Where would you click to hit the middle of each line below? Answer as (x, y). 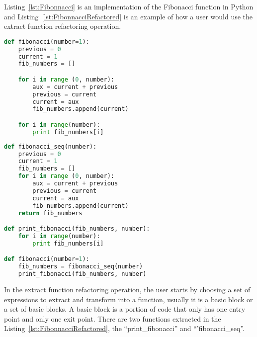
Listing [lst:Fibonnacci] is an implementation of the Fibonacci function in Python (129, 6)
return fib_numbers (50, 213)
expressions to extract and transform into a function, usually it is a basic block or (128, 299)
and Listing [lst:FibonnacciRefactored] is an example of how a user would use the (128, 16)
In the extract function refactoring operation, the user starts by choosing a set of (127, 290)
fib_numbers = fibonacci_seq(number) (81, 267)
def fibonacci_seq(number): (50, 146)
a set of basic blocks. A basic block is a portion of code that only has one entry (125, 309)
